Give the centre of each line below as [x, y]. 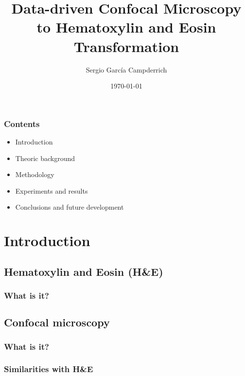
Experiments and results [52, 190]
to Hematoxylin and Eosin [126, 27]
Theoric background [45, 158]
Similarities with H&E [49, 368]
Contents [22, 123]
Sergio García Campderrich [126, 69]
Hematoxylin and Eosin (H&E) [84, 271]
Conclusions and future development [70, 207]
